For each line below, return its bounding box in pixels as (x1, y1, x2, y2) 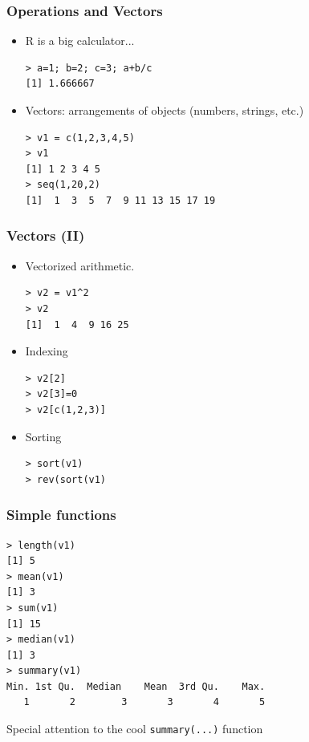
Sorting (25, 428, 62, 444)
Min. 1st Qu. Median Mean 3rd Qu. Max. (6, 680, 266, 692)
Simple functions (6, 505, 116, 525)
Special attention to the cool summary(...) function (6, 720, 263, 737)
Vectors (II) (6, 225, 85, 245)
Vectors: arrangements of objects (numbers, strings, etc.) (25, 102, 304, 118)
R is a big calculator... (25, 32, 135, 49)
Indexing (25, 343, 68, 359)
